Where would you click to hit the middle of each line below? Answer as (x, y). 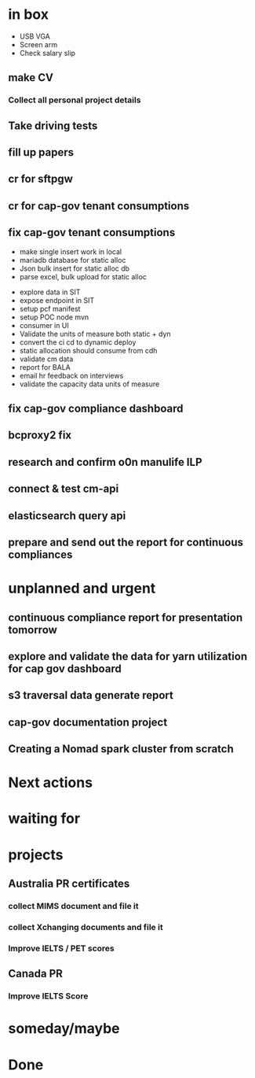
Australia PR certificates (69, 884)
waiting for (44, 819)
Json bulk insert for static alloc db (75, 268)
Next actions (50, 783)
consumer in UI (44, 325)
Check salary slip (47, 53)
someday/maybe (64, 1029)
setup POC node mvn (54, 317)
